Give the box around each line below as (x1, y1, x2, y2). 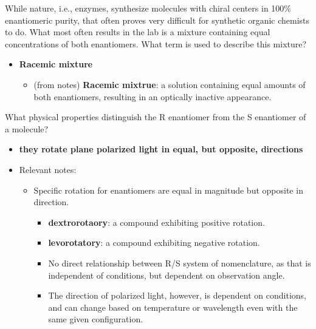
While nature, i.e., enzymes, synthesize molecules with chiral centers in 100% (5, 2, 292, 14)
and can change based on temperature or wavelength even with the (48, 300, 298, 313)
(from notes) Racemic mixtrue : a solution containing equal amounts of (33, 78, 306, 90)
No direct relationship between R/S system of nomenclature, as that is (48, 256, 311, 269)
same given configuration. (48, 313, 143, 325)
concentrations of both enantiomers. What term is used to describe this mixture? (5, 37, 307, 50)
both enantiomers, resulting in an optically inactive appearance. (33, 90, 272, 103)
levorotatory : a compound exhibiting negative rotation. (48, 236, 260, 249)
